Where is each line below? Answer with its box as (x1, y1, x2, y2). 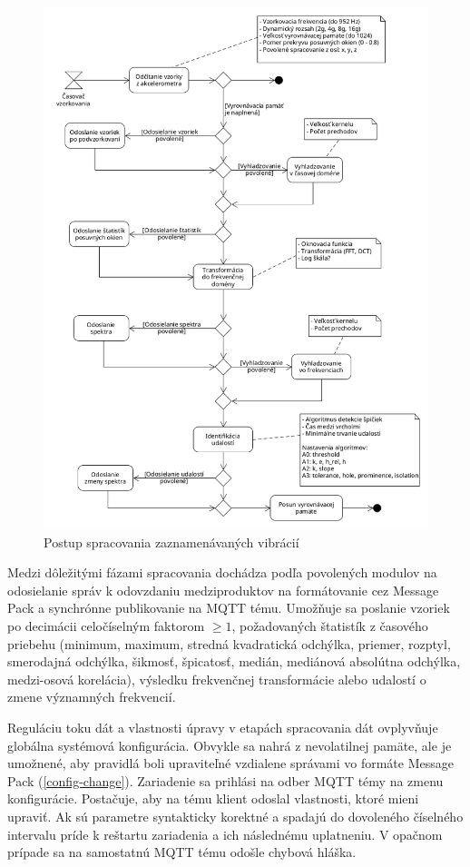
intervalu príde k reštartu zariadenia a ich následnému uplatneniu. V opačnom (7, 824, 443, 843)
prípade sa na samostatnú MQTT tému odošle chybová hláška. (7, 842, 357, 862)
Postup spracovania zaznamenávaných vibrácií (44, 532, 299, 551)
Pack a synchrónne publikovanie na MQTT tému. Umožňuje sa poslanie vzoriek (7, 598, 450, 617)
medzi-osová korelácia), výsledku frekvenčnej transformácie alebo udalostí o (7, 669, 426, 688)
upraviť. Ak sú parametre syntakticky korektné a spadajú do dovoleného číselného (7, 806, 464, 825)
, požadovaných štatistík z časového (231, 616, 428, 635)
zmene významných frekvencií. (7, 687, 176, 706)
